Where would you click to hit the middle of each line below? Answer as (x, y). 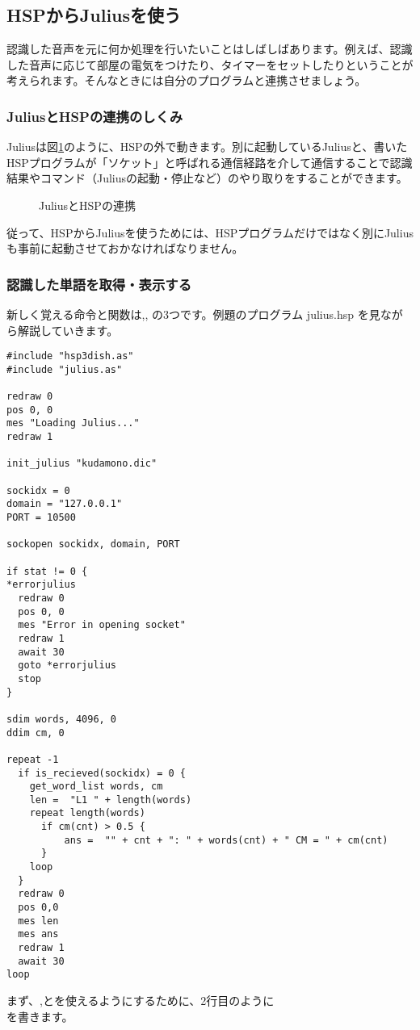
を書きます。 (40, 1016)
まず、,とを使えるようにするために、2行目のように (141, 1001)
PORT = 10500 (41, 518)
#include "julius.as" (65, 369)
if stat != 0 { (47, 571)
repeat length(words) (87, 813)
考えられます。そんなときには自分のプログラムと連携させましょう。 (187, 80)
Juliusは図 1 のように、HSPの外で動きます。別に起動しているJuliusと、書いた (207, 147)
